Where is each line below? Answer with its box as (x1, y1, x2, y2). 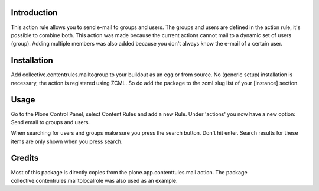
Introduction (11, 8, 58, 18)
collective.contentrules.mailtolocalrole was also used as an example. (11, 177, 178, 184)
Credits (11, 153, 39, 163)
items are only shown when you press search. (11, 138, 123, 145)
